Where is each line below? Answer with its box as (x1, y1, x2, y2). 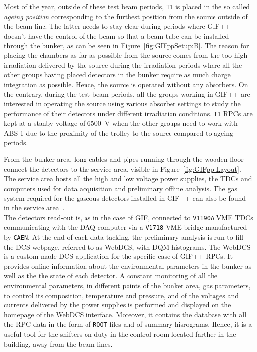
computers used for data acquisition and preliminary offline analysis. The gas (4, 183, 237, 193)
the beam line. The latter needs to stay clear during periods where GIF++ (4, 21, 231, 31)
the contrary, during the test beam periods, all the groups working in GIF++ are (4, 89, 250, 99)
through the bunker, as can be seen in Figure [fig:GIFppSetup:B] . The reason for (4, 40, 249, 50)
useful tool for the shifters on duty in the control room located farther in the (4, 328, 236, 339)
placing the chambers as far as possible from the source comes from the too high (4, 50, 248, 60)
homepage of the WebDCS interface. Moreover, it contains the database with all (4, 309, 247, 319)
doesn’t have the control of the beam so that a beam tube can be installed (4, 30, 229, 41)
